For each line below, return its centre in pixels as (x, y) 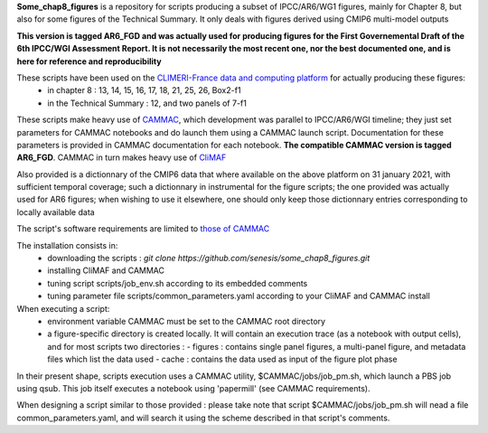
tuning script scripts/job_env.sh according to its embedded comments (178, 283)
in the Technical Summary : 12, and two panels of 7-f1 (147, 103)
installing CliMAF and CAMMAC (106, 270)
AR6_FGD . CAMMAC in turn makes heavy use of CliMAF (122, 157)
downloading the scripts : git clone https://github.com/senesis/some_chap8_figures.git (209, 259)
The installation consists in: (67, 245)
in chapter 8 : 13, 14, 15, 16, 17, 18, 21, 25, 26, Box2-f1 (144, 90)
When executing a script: (63, 308)
